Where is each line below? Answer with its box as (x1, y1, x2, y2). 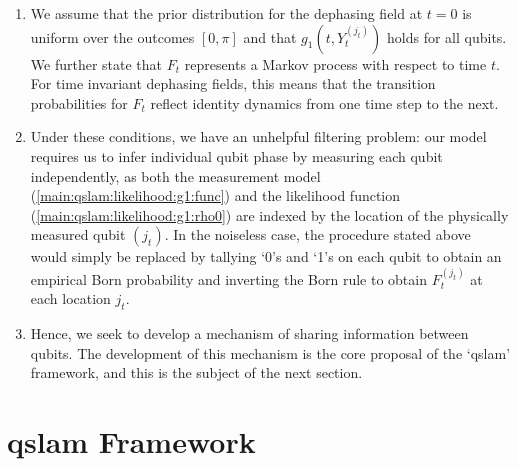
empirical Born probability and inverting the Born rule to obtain (30, 268, 427, 289)
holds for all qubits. (387, 26, 507, 47)
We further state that (30, 53, 163, 74)
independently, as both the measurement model (30, 165, 321, 186)
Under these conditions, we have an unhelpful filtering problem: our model (30, 126, 487, 147)
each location (30, 288, 111, 309)
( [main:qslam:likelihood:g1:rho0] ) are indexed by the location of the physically (30, 204, 509, 225)
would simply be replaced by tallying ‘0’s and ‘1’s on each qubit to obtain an (30, 246, 502, 267)
